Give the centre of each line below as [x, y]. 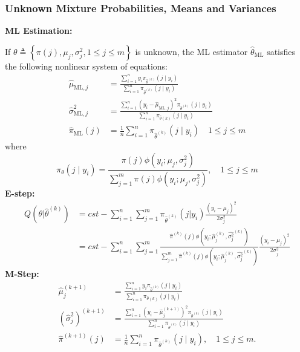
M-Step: [22, 274]
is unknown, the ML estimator [191, 51]
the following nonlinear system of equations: [86, 66]
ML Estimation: [39, 31]
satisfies [281, 51]
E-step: [20, 193]
